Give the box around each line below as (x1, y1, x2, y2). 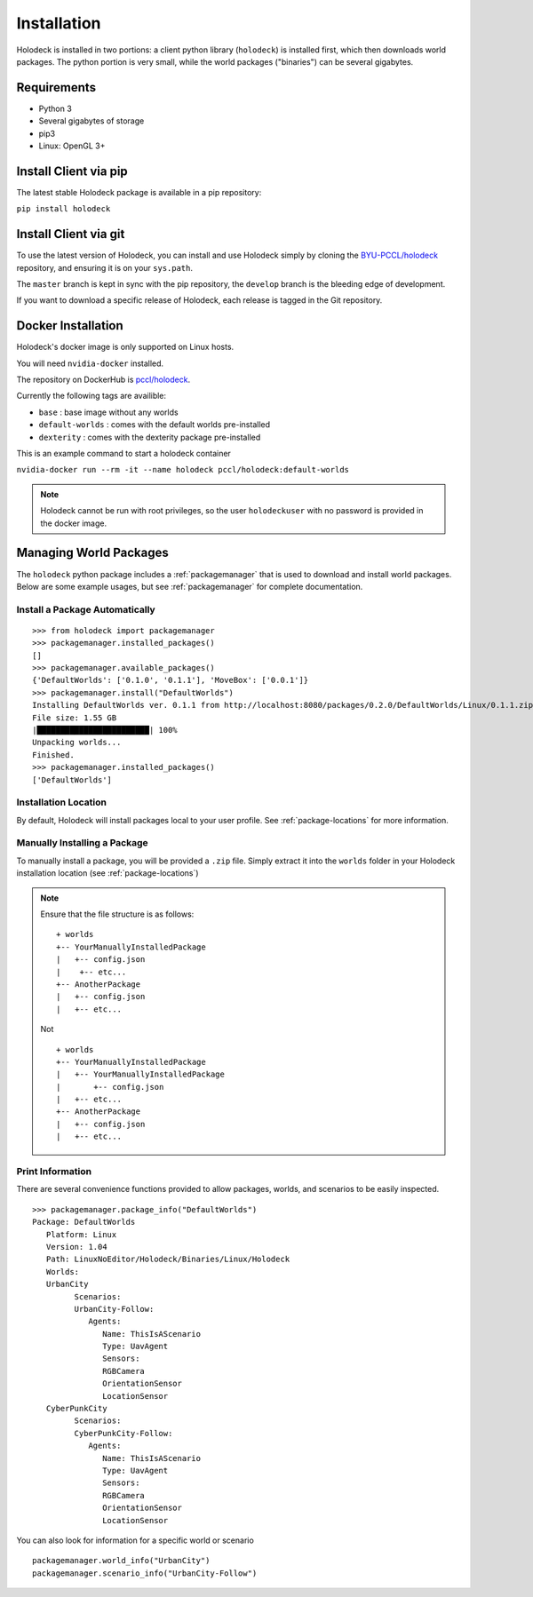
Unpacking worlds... (32, 737, 122, 748)
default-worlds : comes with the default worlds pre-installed (38, 419, 271, 430)
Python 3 (38, 103, 73, 114)
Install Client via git (16, 226, 125, 242)
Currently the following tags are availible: (16, 391, 167, 401)
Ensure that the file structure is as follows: (40, 909, 195, 919)
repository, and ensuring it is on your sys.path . (16, 262, 194, 273)
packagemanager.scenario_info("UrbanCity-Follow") (32, 1568, 258, 1578)
